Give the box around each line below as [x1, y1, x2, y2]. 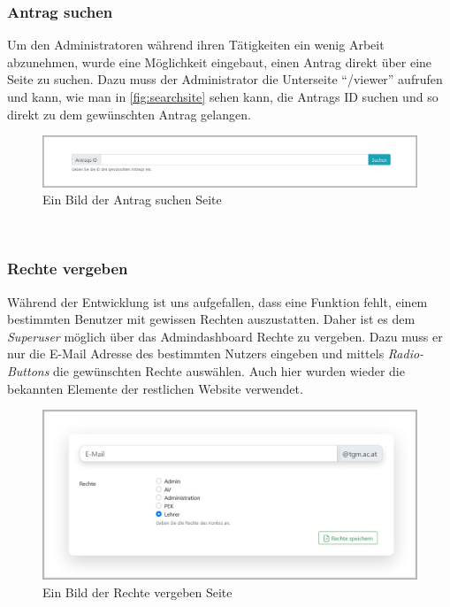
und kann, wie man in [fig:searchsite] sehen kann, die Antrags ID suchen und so [7, 88, 439, 105]
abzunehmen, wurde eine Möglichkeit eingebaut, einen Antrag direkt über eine [7, 52, 432, 71]
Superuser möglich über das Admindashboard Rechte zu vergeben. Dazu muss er [7, 327, 443, 345]
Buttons [7, 361, 50, 380]
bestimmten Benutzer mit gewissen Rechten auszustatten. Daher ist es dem [7, 310, 416, 328]
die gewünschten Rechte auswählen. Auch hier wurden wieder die [53, 361, 405, 380]
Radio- [387, 344, 424, 363]
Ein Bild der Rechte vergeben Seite [42, 582, 233, 601]
